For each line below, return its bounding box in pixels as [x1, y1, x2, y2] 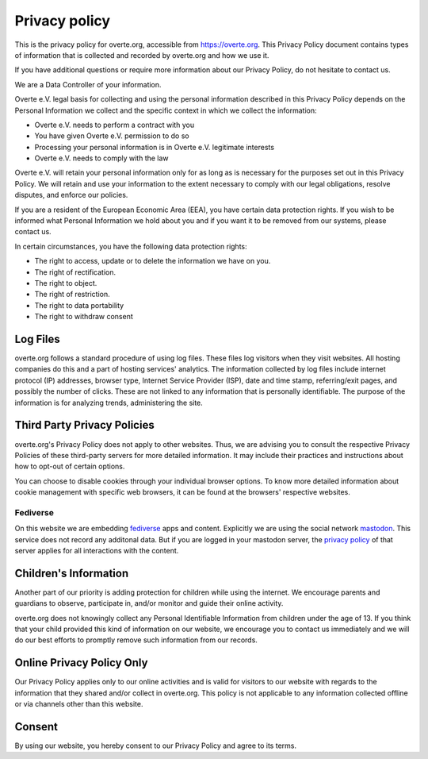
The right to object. [34, 278, 97, 287]
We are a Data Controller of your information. [14, 79, 162, 89]
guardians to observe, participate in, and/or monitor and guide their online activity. [14, 599, 284, 608]
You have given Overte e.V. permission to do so [34, 131, 189, 141]
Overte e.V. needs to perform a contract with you [34, 120, 194, 129]
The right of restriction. [34, 290, 110, 299]
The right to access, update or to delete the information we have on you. [34, 256, 271, 266]
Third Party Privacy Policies [14, 418, 155, 432]
